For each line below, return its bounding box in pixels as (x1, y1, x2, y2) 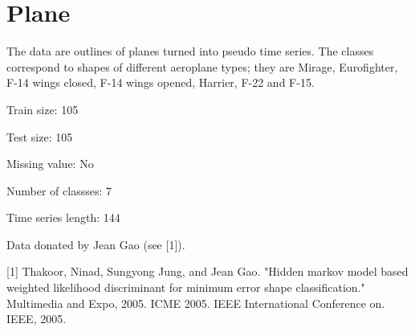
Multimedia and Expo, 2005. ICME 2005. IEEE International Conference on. (6, 294, 385, 311)
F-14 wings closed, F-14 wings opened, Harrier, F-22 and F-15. (6, 74, 315, 91)
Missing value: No (6, 155, 94, 172)
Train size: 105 (6, 100, 79, 117)
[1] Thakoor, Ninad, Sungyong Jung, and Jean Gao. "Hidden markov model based (6, 263, 409, 280)
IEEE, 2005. (6, 310, 67, 327)
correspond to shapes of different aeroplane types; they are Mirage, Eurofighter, (6, 58, 398, 75)
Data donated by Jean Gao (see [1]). (6, 236, 185, 252)
